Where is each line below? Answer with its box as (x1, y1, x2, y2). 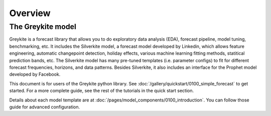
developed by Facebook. (9, 71, 61, 77)
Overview (9, 8, 51, 19)
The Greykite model (9, 22, 76, 31)
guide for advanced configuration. (9, 103, 80, 110)
